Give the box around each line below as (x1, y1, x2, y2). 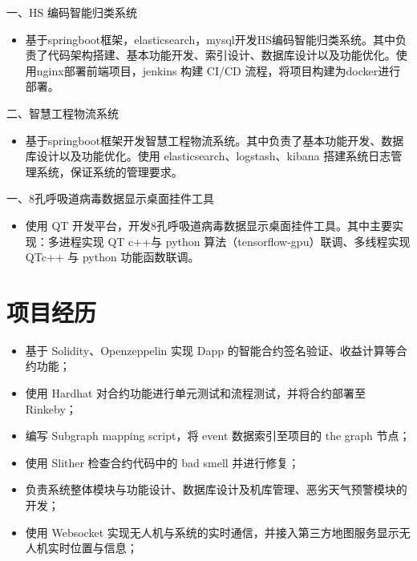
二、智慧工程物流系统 (6, 104, 119, 121)
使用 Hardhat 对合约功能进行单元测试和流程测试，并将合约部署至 (25, 385, 366, 402)
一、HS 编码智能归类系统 (6, 4, 137, 20)
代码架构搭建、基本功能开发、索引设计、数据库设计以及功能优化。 (47, 46, 396, 63)
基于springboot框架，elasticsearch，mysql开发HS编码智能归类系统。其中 (25, 30, 396, 47)
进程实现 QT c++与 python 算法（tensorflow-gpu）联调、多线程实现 (59, 232, 411, 249)
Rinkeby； (25, 400, 77, 417)
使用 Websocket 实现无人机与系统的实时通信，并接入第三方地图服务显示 (25, 523, 399, 540)
